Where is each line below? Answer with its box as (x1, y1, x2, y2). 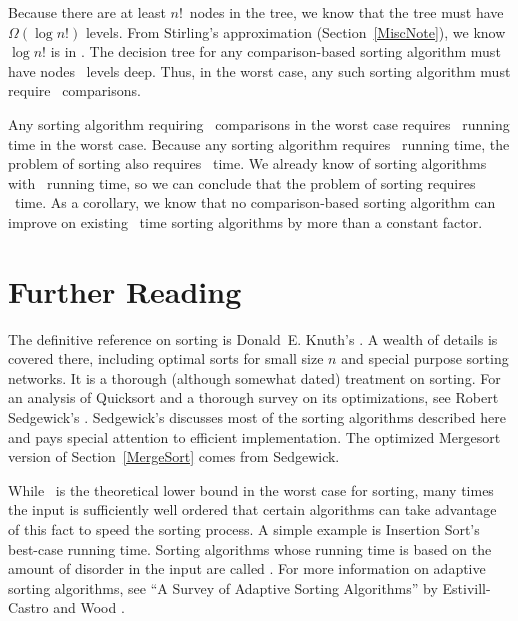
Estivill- (442, 577, 491, 598)
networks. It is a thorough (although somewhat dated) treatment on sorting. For (8, 367, 501, 388)
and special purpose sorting (341, 348, 509, 369)
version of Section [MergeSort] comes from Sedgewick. (8, 446, 340, 467)
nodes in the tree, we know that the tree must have (189, 2, 504, 22)
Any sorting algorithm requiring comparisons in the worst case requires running (8, 113, 510, 134)
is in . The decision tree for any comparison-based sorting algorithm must (50, 41, 501, 62)
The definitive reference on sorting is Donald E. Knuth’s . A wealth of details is (8, 328, 498, 349)
